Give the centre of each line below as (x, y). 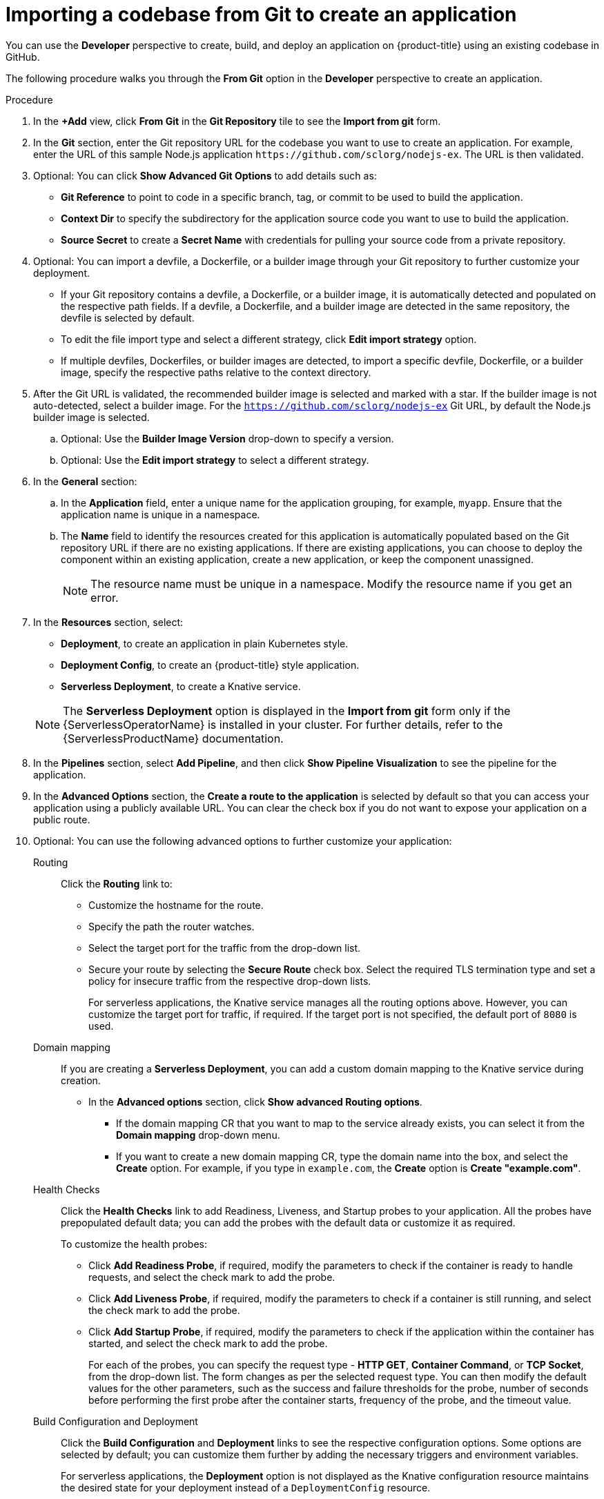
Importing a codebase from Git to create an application (261, 14)
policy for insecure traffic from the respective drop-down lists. (230, 981)
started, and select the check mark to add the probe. (208, 1343)
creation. (81, 1080)
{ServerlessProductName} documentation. (173, 738)
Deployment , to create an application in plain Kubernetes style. (205, 643)
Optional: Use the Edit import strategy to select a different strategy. (215, 460)
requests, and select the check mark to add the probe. (212, 1277)
